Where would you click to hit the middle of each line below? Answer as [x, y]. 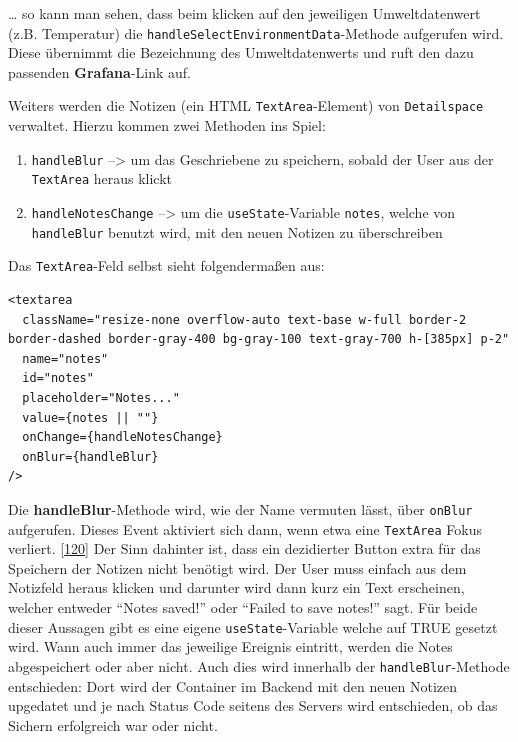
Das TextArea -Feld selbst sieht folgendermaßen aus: [166, 265]
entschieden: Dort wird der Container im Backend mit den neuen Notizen [232, 685]
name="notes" [65, 358]
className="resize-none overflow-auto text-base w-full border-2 [244, 319]
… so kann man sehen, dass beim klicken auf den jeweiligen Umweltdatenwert [244, 13]
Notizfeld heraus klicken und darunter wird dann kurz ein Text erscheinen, [236, 587]
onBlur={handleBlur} [90, 456]
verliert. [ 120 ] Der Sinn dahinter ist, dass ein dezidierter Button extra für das [244, 548]
